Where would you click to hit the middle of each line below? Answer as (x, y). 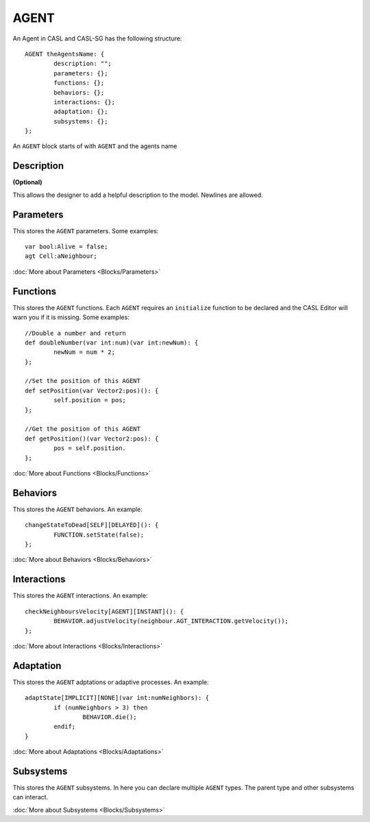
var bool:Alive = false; (66, 247)
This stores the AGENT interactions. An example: (80, 596)
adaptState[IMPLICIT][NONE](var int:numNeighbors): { (117, 698)
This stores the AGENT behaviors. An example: (78, 509)
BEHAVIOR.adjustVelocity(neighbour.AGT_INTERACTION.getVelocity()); (171, 621)
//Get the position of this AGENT (83, 429)
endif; (65, 727)
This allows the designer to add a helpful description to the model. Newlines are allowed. (138, 195)
